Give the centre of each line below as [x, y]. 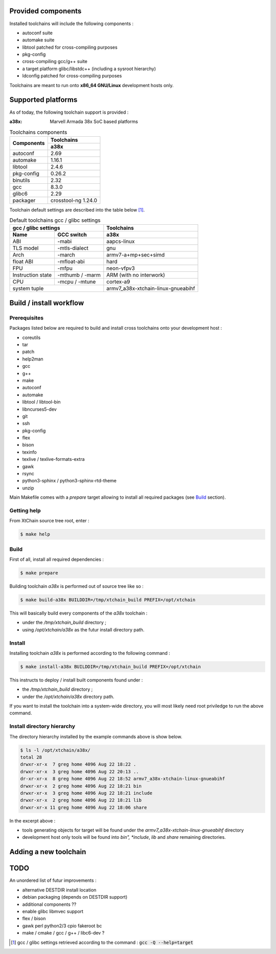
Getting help [25, 511]
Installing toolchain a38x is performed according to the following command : [90, 653]
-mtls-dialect [73, 248]
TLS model [26, 248]
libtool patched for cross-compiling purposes [70, 47]
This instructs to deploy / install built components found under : [76, 680]
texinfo [29, 452]
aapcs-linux [121, 242]
